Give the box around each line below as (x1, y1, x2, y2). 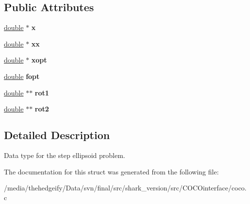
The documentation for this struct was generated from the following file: (4, 166, 219, 176)
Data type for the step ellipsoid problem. (4, 150, 125, 160)
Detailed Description (4, 127, 110, 142)
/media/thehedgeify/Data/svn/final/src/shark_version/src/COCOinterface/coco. (4, 183, 247, 193)
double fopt (4, 71, 40, 81)
